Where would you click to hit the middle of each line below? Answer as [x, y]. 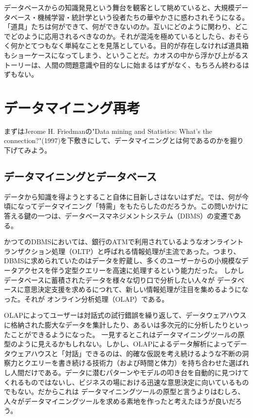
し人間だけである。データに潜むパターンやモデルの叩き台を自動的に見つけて [126, 372]
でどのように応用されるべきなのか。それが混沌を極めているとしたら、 [116, 36]
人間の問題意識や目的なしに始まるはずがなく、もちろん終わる [143, 64]
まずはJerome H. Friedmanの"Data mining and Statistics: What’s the [108, 131]
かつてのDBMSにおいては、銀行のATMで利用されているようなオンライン [120, 242]
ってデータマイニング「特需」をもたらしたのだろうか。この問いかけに [136, 206]
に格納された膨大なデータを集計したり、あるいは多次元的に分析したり [116, 324]
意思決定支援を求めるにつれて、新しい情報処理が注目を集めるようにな [136, 289]
